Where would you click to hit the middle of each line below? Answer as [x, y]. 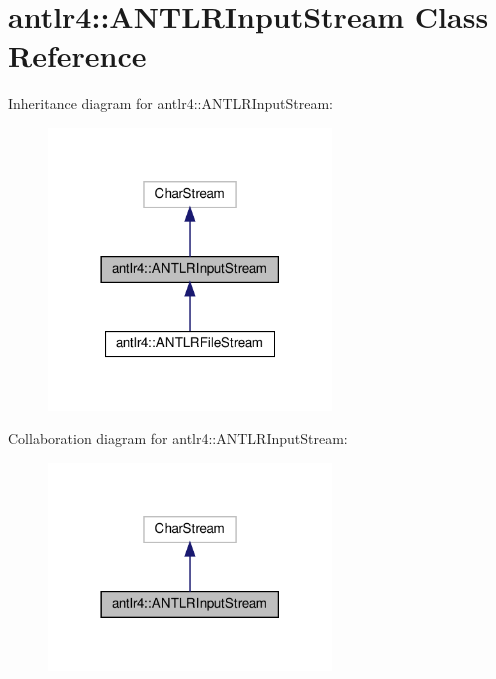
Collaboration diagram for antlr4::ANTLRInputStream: [178, 438]
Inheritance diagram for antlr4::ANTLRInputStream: [170, 103]
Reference [77, 55]
